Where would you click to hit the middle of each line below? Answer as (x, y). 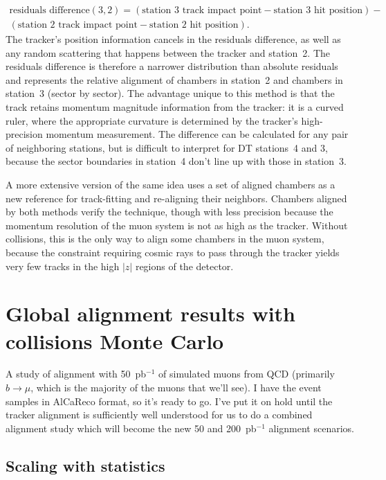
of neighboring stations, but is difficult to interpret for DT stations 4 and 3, (167, 147)
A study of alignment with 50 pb (76, 374)
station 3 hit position (318, 11)
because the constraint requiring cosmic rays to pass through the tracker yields (173, 252)
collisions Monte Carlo (115, 340)
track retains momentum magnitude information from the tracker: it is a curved (175, 107)
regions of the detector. (184, 266)
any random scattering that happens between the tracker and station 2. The (168, 52)
